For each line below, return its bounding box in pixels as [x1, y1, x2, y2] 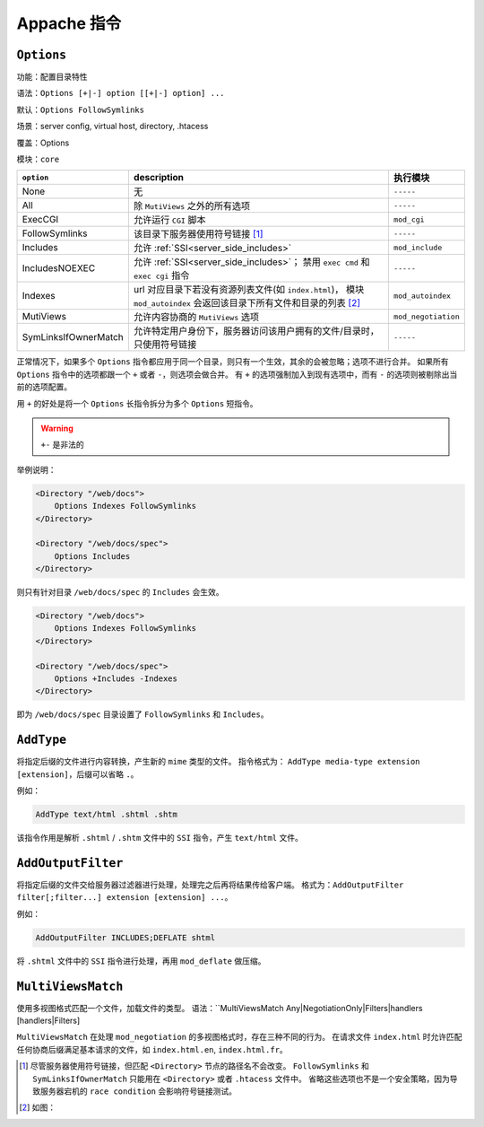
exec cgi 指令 [133, 269, 190, 282]
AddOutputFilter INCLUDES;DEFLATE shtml [35, 932, 215, 942]
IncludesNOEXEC [22, 262, 96, 275]
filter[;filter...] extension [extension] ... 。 [16, 892, 233, 903]
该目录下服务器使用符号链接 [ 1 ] [133, 228, 264, 240]
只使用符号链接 [133, 338, 197, 351]
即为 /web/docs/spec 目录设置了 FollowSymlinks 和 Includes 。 [16, 709, 269, 720]
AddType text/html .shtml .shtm [35, 809, 178, 820]
